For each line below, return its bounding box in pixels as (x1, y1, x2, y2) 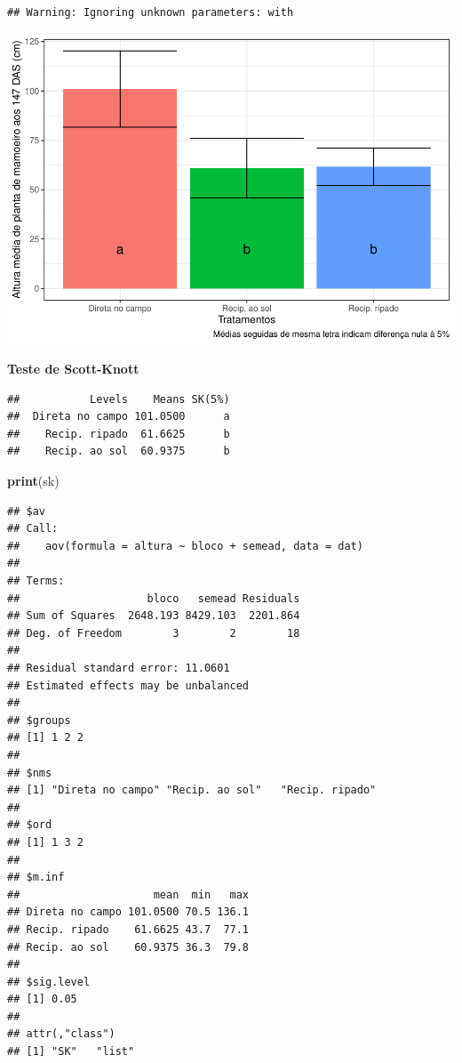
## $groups (7, 713, 71, 727)
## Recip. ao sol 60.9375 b (7, 445, 230, 458)
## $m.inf (7, 871, 65, 884)
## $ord (7, 818, 52, 832)
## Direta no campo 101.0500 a (7, 410, 230, 423)
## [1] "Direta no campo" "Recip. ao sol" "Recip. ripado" (7, 784, 377, 797)
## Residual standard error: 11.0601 (7, 662, 230, 675)
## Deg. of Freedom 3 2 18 (7, 626, 300, 640)
